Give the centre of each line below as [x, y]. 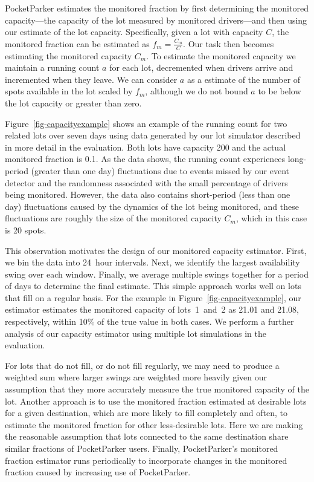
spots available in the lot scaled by [69, 91]
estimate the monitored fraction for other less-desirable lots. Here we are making [154, 424]
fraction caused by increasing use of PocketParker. [98, 472]
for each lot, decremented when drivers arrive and [201, 67]
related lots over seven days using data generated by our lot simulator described [153, 135]
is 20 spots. [26, 230]
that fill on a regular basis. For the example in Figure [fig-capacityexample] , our [153, 297]
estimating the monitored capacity [69, 55]
